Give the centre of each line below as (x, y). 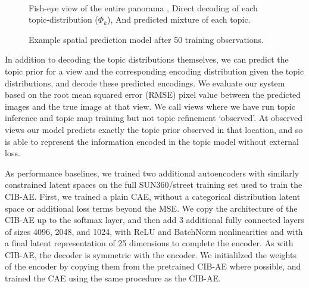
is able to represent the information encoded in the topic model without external (152, 141)
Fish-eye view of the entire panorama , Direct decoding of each (143, 7)
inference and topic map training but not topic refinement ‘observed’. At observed (154, 118)
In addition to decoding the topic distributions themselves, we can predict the (147, 59)
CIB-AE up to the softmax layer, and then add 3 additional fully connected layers (154, 220)
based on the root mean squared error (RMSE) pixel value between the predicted (153, 95)
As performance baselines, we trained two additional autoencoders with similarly (152, 173)
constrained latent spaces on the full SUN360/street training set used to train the (154, 185)
